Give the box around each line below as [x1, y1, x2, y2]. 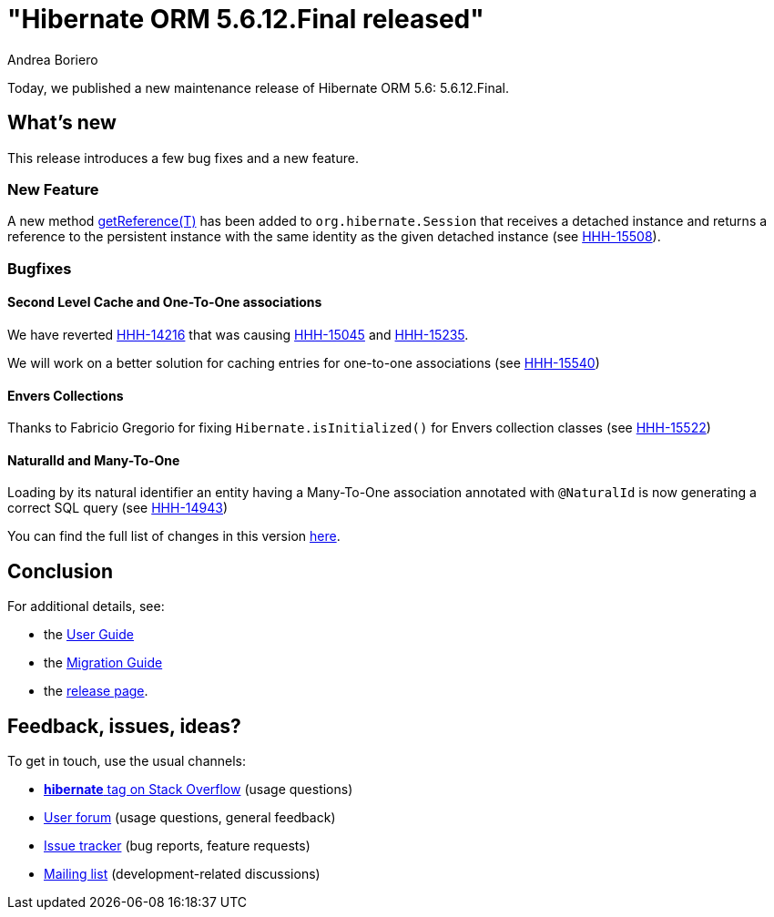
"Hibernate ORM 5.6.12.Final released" [7, 4, 484, 35]
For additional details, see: [7, 598, 165, 615]
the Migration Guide [44, 655, 163, 671]
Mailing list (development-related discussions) [44, 866, 321, 882]
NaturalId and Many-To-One [7, 452, 180, 468]
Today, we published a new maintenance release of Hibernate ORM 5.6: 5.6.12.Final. [7, 79, 510, 96]
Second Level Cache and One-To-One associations [7, 294, 322, 311]
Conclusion [7, 559, 114, 583]
